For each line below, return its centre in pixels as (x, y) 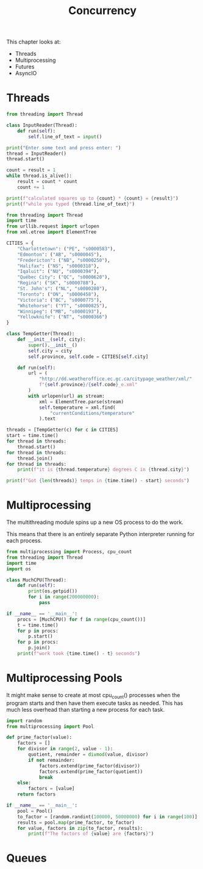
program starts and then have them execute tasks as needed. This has (95, 703)
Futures (25, 67)
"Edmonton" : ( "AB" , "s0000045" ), (60, 255)
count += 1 (31, 187)
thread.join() (35, 458)
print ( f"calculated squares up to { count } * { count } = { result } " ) (92, 198)
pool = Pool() (35, 811)
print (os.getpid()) (53, 591)
